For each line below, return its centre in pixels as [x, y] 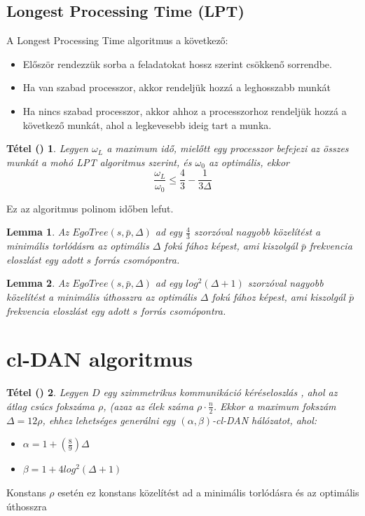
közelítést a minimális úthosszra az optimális [102, 297]
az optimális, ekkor [249, 162]
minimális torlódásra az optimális [78, 246]
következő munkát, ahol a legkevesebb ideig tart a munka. [147, 124]
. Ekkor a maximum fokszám [275, 406]
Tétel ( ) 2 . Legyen [47, 392]
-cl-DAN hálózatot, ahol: [265, 420]
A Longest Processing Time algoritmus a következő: [117, 40]
